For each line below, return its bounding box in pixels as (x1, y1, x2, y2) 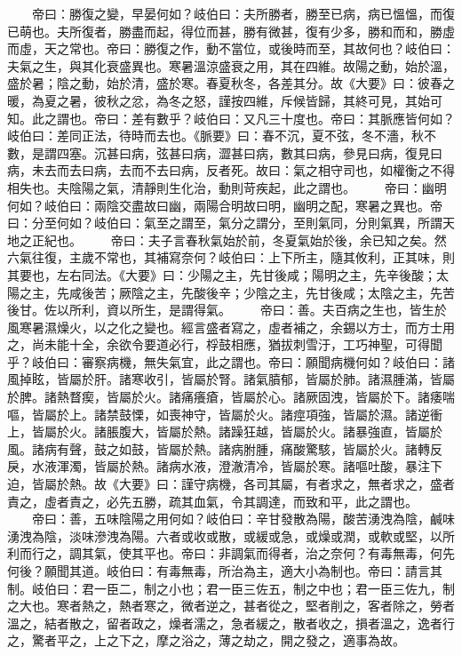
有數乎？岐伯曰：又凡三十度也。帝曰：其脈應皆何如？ (143, 108, 455, 127)
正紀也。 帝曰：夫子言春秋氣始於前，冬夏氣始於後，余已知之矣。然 (31, 230, 447, 249)
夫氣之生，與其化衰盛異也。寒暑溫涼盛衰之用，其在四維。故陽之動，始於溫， (7, 56, 455, 75)
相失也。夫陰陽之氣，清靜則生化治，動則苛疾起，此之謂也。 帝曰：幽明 (7, 178, 447, 196)
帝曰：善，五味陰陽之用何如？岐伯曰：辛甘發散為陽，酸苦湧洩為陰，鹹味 (31, 509, 455, 528)
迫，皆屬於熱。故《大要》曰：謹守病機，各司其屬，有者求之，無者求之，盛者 (7, 475, 455, 493)
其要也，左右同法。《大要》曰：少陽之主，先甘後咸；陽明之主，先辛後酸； (7, 265, 436, 284)
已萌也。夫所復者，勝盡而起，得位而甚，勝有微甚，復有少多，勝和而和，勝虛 (7, 21, 455, 40)
